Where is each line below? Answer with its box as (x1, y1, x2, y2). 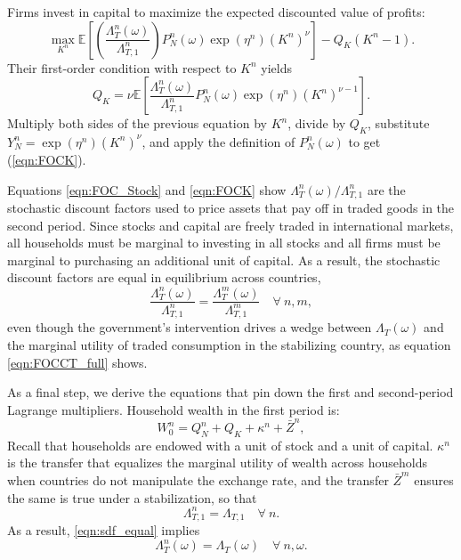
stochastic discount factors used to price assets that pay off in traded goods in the (7, 199, 455, 217)
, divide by (287, 114, 346, 133)
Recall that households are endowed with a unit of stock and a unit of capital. (7, 435, 433, 454)
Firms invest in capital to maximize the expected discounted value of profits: (7, 3, 425, 20)
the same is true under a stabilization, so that (7, 488, 257, 507)
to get (348, 132, 381, 150)
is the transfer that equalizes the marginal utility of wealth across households (7, 453, 428, 472)
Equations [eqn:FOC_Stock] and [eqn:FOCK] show (7, 180, 287, 199)
